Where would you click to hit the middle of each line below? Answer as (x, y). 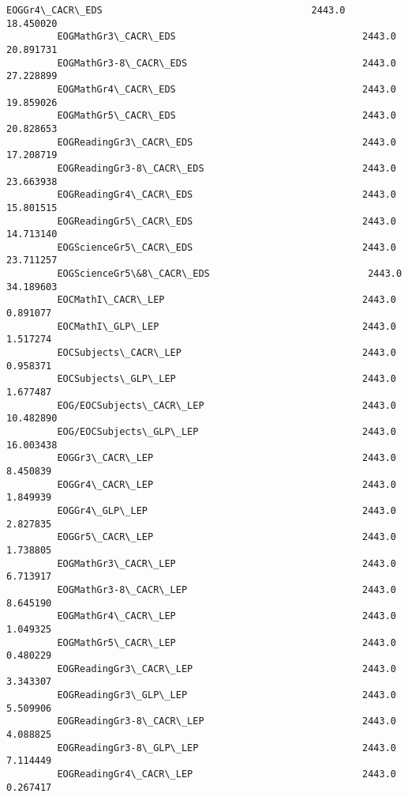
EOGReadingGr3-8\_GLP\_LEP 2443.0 (226, 748)
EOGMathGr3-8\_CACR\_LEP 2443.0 (226, 589)
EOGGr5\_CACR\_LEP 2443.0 (226, 537)
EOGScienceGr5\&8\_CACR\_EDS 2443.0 (230, 274)
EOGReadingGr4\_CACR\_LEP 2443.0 (226, 774)
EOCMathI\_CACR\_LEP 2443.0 (226, 300)
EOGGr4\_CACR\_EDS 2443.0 (176, 10)
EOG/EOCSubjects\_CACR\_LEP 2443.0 (226, 405)
